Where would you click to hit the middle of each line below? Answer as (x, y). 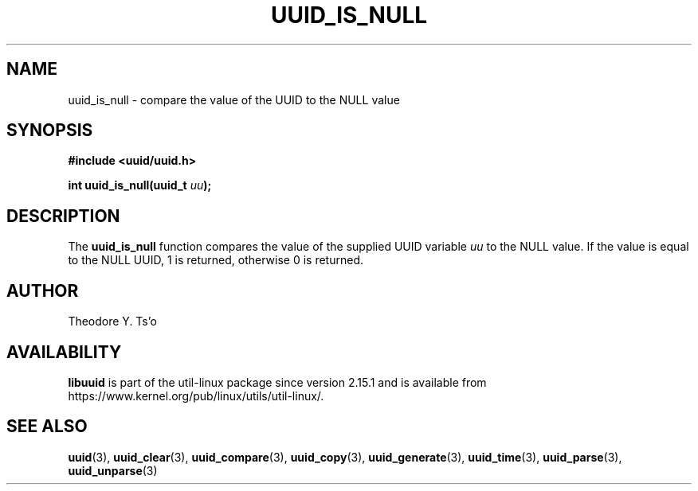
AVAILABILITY (64, 352)
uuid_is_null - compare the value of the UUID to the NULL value (234, 99)
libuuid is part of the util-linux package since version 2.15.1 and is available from (277, 382)
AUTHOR (43, 290)
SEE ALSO (47, 427)
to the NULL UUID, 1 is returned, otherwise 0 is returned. (216, 260)
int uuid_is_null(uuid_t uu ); (140, 185)
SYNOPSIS (50, 131)
